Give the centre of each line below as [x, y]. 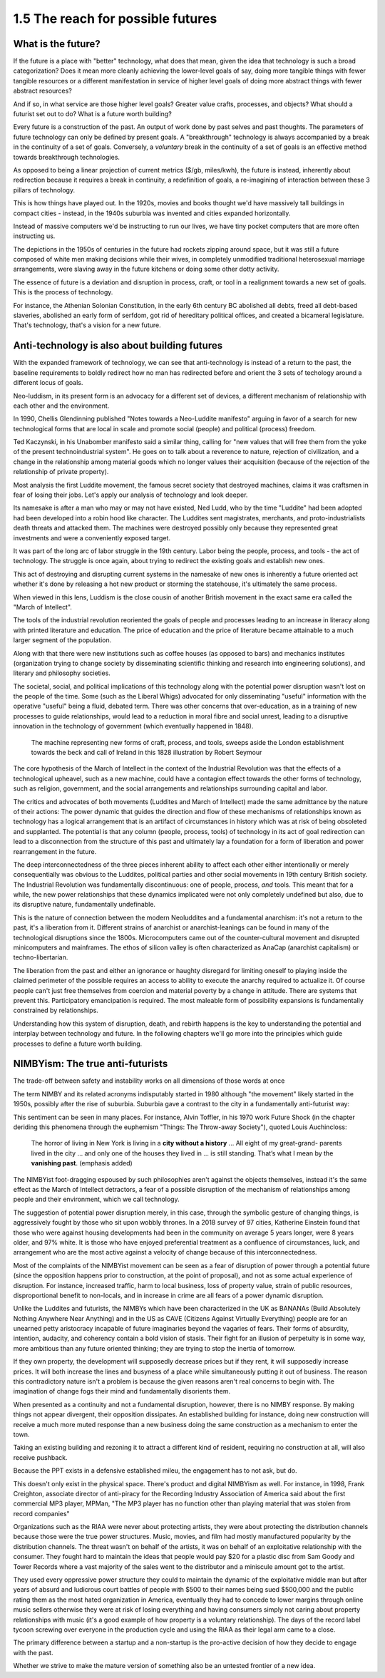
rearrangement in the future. [55, 851]
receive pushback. [40, 1457]
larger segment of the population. [62, 640]
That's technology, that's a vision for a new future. [87, 325]
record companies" [42, 1513]
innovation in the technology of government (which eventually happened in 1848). [133, 726]
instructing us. [34, 236]
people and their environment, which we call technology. [96, 1199]
